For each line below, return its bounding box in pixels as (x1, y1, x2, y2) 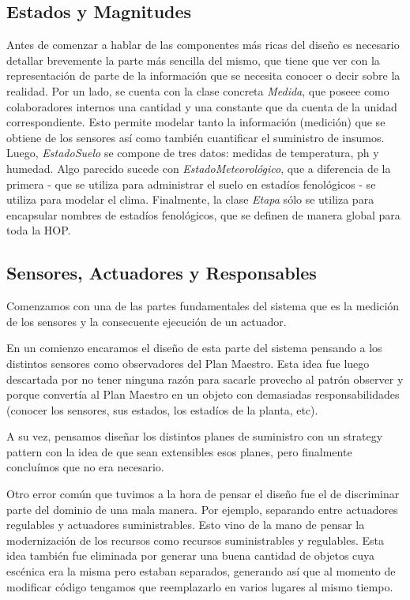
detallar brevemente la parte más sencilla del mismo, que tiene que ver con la (6, 51, 380, 68)
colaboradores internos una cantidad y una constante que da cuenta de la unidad (6, 98, 397, 114)
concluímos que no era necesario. (6, 459, 164, 475)
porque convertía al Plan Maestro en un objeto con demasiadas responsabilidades (6, 386, 400, 403)
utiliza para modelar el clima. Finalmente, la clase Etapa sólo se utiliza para (6, 191, 374, 208)
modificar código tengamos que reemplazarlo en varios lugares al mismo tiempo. (6, 578, 393, 594)
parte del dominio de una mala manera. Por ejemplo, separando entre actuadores (6, 501, 398, 517)
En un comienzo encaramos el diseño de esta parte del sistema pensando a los (6, 339, 382, 356)
